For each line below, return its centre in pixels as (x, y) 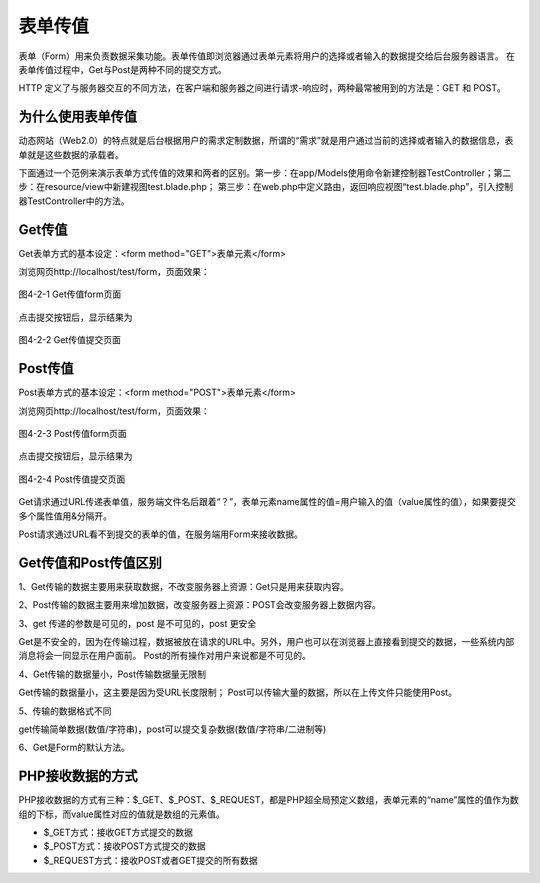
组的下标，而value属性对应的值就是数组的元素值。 (121, 814)
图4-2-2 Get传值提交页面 (70, 340)
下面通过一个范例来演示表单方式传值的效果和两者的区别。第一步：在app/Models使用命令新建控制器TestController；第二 (265, 173)
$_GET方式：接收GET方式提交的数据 (118, 832)
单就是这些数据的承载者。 (71, 154)
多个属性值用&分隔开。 (65, 516)
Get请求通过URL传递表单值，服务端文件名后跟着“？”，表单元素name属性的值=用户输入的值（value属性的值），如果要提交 (267, 502)
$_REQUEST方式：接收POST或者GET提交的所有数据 (151, 860)
